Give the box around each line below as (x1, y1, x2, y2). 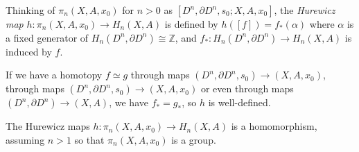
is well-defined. (208, 95, 271, 110)
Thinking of (6, 3, 55, 17)
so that (74, 132, 105, 146)
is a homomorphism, (231, 119, 317, 133)
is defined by (164, 17, 218, 31)
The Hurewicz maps (6, 119, 90, 133)
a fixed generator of (6, 30, 89, 44)
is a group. (171, 132, 216, 146)
